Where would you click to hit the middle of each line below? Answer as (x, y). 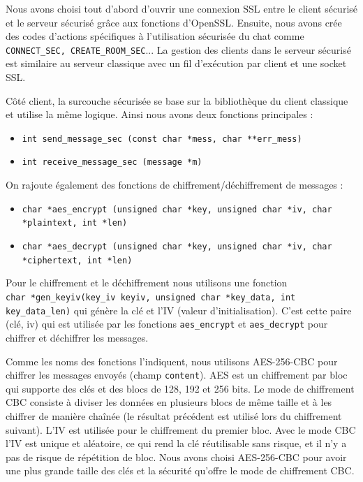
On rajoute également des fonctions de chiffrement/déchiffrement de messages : (175, 185)
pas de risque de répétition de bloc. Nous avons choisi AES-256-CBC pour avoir (176, 457)
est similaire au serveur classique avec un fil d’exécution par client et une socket (176, 63)
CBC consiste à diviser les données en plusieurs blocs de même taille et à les (169, 402)
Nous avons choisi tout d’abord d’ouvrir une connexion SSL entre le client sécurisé (182, 8)
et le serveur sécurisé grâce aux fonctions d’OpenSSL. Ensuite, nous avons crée (174, 22)
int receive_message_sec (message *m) (112, 162)
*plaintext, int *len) (75, 223)
